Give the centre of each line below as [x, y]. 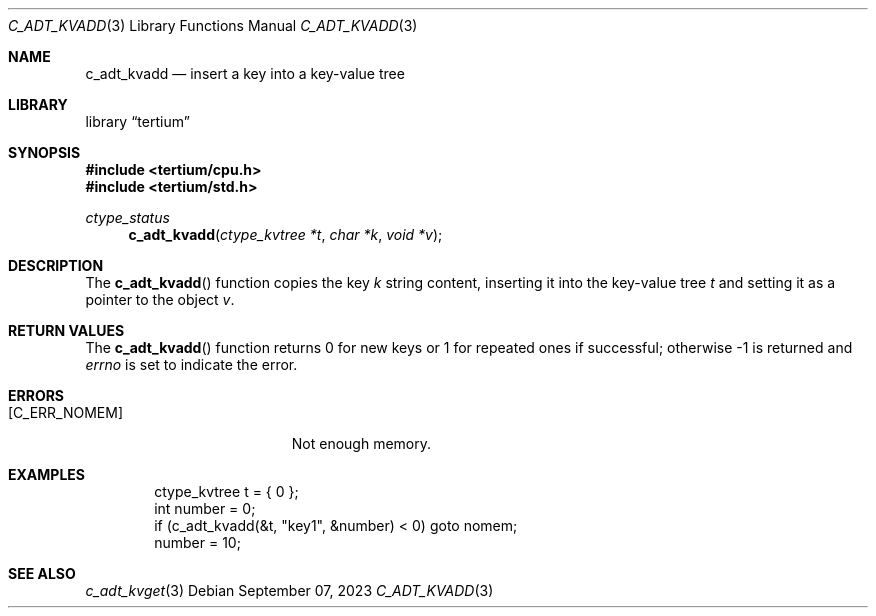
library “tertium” [137, 121]
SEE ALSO [42, 573]
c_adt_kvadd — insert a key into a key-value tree [245, 73]
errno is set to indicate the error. [191, 364]
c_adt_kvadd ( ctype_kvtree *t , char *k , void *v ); [285, 234]
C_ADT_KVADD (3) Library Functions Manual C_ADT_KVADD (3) [213, 25]
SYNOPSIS [44, 152]
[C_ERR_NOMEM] [65, 412]
